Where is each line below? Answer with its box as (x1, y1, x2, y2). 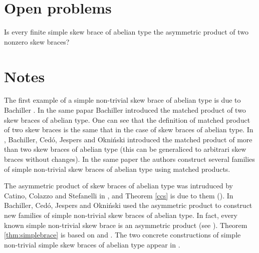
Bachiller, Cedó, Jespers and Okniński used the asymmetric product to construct (4, 200, 252, 210)
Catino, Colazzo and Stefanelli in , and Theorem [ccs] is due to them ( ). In (4, 190, 233, 200)
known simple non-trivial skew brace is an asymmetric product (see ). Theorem (4, 219, 247, 230)
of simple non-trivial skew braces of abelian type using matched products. (4, 163, 230, 174)
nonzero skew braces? (4, 36, 70, 47)
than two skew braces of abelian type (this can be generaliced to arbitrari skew (4, 144, 246, 154)
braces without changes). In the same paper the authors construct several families (4, 154, 255, 164)
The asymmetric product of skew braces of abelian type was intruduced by (4, 180, 233, 191)
